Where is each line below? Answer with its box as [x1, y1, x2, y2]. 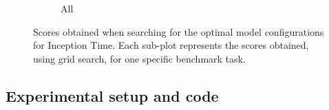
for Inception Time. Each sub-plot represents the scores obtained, [33, 38, 309, 52]
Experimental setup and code [6, 85, 219, 106]
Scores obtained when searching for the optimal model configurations [33, 24, 324, 38]
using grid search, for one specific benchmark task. [33, 51, 246, 65]
